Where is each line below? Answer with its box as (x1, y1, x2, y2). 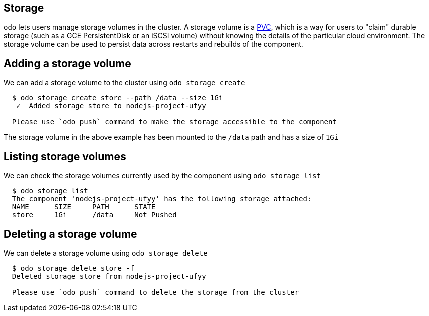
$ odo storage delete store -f (12, 264, 135, 272)
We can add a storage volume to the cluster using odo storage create (4, 78, 245, 87)
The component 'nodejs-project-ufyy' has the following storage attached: (12, 195, 312, 203)
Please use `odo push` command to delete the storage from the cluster (12, 288, 299, 296)
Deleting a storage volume (4, 227, 137, 240)
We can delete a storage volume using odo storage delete (4, 248, 208, 257)
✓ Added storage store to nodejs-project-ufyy (16, 102, 206, 110)
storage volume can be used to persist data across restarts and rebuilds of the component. (4, 40, 303, 49)
